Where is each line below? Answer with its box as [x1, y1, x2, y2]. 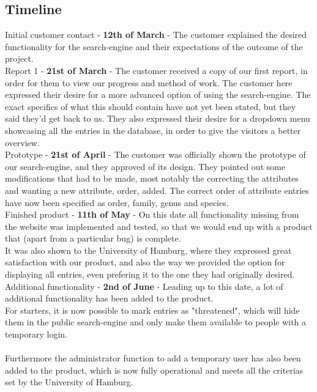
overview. [5, 136, 40, 149]
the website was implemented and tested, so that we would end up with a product [5, 220, 313, 232]
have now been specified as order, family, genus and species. [5, 196, 229, 209]
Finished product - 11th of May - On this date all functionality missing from [5, 208, 299, 221]
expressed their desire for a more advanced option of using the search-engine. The [5, 88, 311, 101]
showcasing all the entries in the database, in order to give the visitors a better [5, 124, 301, 136]
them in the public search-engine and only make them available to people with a [5, 316, 307, 328]
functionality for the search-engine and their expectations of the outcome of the [5, 40, 303, 53]
